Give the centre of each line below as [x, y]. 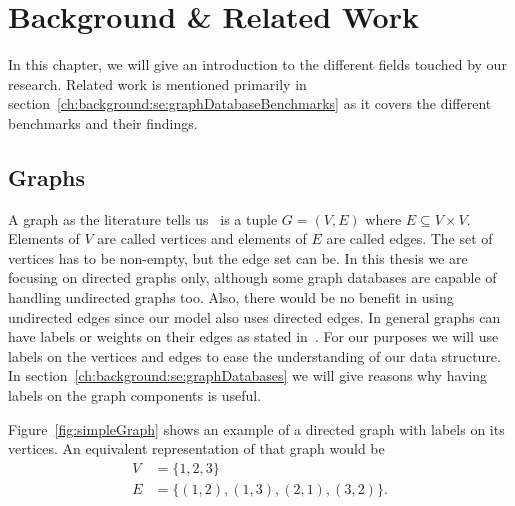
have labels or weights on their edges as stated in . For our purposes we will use [253, 336]
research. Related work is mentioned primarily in [157, 83]
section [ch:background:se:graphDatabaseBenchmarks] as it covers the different [250, 103]
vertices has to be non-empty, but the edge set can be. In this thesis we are [238, 257]
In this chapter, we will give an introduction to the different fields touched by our [257, 64]
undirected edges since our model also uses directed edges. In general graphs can [254, 316]
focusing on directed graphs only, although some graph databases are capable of [252, 277]
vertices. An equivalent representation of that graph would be [196, 448]
